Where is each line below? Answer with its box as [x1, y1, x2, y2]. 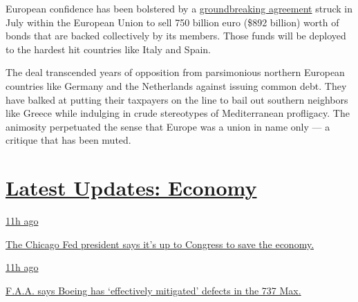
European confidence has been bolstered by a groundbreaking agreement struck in [6, 1, 352, 15]
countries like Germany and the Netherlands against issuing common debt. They [6, 78, 347, 93]
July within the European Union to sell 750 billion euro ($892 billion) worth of [6, 15, 339, 29]
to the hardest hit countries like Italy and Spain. [6, 41, 211, 56]
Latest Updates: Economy [6, 173, 257, 202]
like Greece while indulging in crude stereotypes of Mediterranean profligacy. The [6, 106, 350, 120]
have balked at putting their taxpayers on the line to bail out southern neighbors [6, 92, 348, 106]
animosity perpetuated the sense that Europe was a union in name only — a [6, 119, 330, 133]
